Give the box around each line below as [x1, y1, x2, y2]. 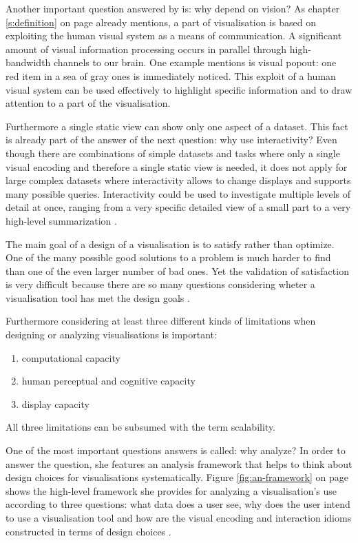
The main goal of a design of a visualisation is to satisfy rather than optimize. [6, 236, 335, 251]
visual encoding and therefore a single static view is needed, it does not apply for [6, 159, 348, 174]
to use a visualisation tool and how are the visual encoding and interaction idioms [6, 511, 352, 524]
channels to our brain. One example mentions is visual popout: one [54, 55, 337, 70]
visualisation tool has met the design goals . [6, 290, 190, 305]
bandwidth [6, 55, 51, 70]
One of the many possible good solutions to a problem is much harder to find [6, 250, 331, 265]
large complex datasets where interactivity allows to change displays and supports [6, 173, 351, 187]
